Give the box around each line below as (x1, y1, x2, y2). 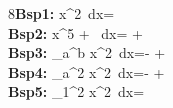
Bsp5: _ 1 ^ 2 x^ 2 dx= (8, 81, 145, 102)
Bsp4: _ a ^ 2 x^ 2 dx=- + (8, 61, 165, 82)
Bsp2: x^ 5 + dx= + (8, 22, 143, 43)
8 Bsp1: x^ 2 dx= (8, 3, 115, 23)
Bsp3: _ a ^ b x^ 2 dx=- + (8, 42, 166, 63)
